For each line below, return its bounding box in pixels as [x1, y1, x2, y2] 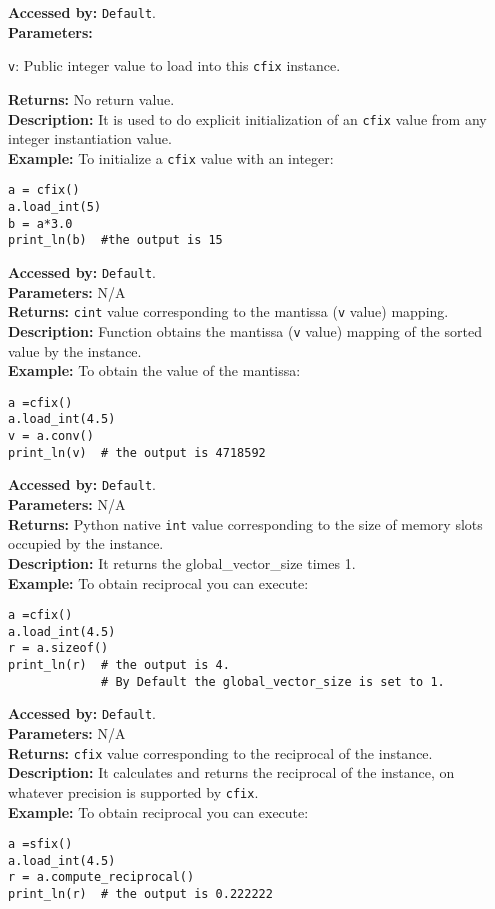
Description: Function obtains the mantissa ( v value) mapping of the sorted [8, 320, 482, 341]
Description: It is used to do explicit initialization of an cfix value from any [8, 108, 487, 129]
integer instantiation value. [8, 128, 172, 149]
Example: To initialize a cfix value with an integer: [8, 147, 334, 168]
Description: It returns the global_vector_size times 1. [8, 552, 356, 573]
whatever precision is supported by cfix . [8, 781, 259, 802]
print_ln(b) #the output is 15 [8, 233, 223, 248]
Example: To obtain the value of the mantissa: [8, 360, 301, 381]
